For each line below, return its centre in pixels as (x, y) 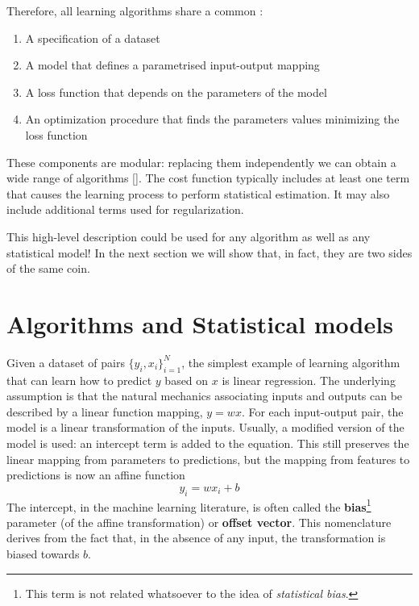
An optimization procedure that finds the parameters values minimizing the (212, 119)
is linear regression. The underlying (309, 380)
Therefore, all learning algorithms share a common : (135, 10)
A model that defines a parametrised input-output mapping (172, 65)
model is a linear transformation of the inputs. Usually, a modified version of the (205, 427)
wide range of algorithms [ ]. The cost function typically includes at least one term (208, 178)
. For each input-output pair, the (322, 411)
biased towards (43, 554)
